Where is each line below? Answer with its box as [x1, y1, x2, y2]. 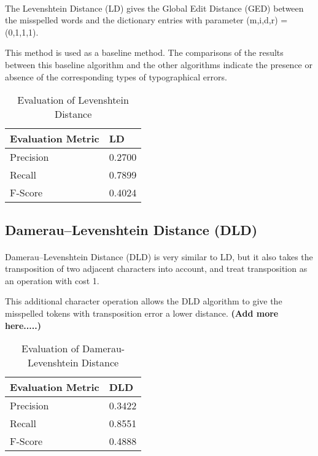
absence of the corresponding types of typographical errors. [5, 70, 227, 83]
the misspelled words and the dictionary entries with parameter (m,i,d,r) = [5, 14, 288, 26]
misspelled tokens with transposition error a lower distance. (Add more [5, 306, 279, 319]
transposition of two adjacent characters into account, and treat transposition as [5, 262, 308, 275]
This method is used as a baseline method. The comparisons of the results [5, 46, 284, 59]
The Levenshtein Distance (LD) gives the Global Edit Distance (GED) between [5, 1, 304, 14]
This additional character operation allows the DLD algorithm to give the [5, 295, 282, 307]
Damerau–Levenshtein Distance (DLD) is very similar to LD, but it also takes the [5, 250, 313, 263]
